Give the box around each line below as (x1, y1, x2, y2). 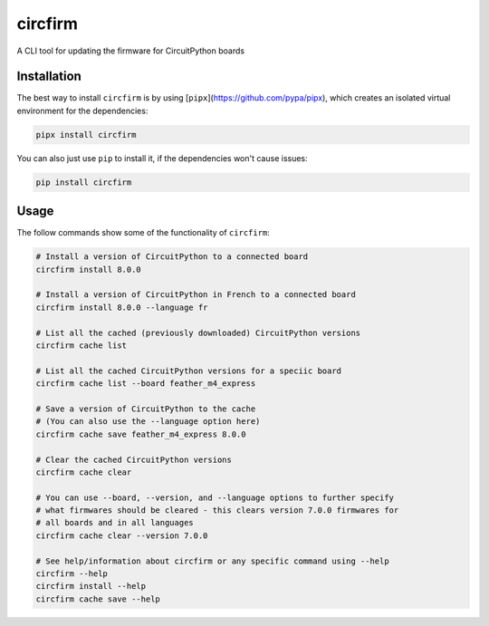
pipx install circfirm (35, 130, 137, 140)
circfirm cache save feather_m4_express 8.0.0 (35, 429, 246, 439)
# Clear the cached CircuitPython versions (35, 454, 233, 465)
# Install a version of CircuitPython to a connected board (35, 252, 309, 262)
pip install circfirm (35, 177, 132, 188)
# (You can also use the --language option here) (35, 417, 261, 427)
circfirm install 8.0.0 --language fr (35, 302, 208, 313)
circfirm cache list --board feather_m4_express (35, 379, 256, 389)
